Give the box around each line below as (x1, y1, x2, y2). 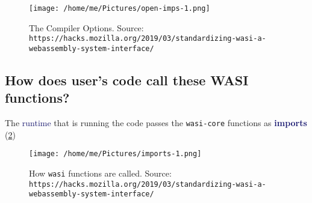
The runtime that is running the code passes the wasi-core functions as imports (5, 117, 307, 129)
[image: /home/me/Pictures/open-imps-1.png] (29, 4, 210, 13)
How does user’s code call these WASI (5, 70, 249, 89)
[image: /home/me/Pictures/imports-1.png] (29, 150, 202, 159)
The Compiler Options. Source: (29, 21, 144, 34)
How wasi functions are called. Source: (29, 167, 172, 180)
